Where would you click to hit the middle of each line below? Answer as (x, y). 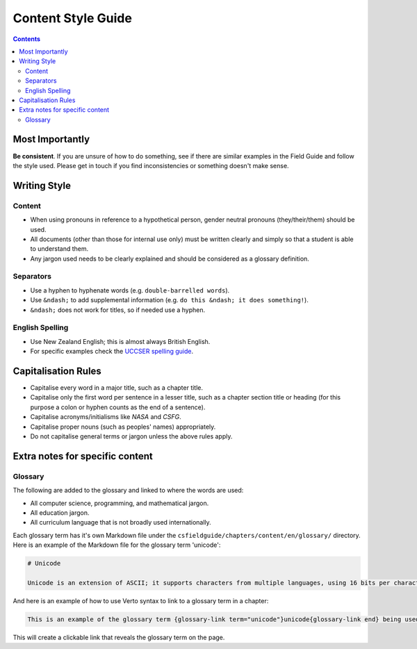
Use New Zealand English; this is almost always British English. (120, 341)
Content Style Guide (72, 18)
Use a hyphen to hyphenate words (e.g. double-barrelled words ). (130, 290)
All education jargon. (60, 512)
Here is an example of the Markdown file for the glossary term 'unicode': (117, 545)
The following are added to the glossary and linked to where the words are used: (128, 491)
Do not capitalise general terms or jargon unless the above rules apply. (131, 436)
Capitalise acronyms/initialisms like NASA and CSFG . (106, 417)
